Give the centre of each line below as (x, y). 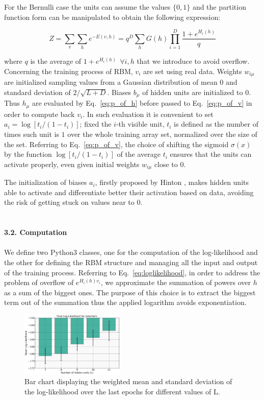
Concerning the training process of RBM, (69, 71)
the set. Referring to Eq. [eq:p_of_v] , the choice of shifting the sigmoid (116, 144)
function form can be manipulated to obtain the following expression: (112, 17)
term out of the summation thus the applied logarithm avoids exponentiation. (125, 302)
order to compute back (39, 114)
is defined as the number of (216, 124)
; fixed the (96, 124)
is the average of (56, 61)
